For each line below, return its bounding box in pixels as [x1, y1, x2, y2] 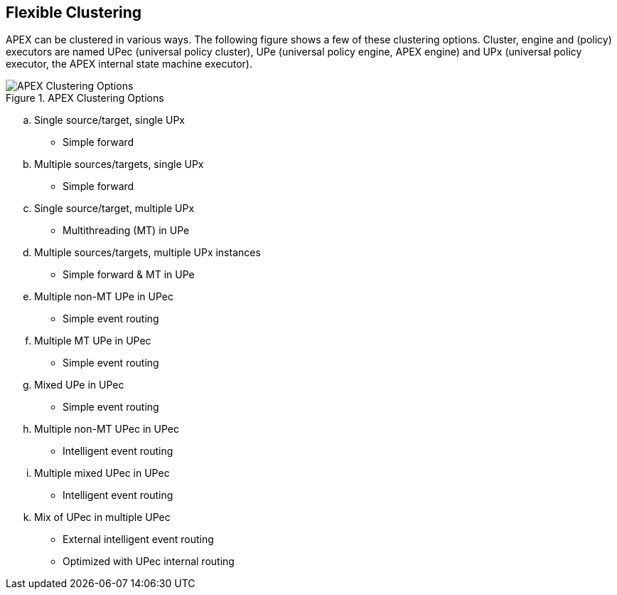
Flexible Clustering [6, 4, 142, 21]
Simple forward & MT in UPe [63, 268, 195, 281]
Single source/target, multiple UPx [34, 202, 195, 215]
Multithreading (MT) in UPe [63, 224, 190, 237]
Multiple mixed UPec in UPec [34, 467, 170, 480]
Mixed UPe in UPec [34, 379, 124, 391]
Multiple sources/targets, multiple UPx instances [34, 246, 261, 259]
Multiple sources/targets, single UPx [34, 158, 204, 171]
